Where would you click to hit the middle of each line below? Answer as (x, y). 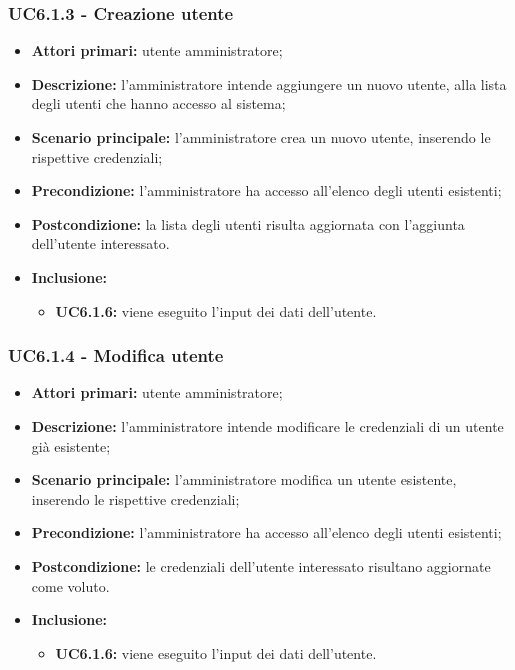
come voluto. (70, 585)
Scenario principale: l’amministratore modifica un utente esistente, (244, 479)
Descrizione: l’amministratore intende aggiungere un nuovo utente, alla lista (269, 83)
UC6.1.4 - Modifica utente (116, 355)
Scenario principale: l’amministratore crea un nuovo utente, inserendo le (261, 137)
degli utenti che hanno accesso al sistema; (158, 103)
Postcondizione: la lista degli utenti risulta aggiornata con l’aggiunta (248, 223)
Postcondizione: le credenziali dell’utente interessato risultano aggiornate (261, 565)
